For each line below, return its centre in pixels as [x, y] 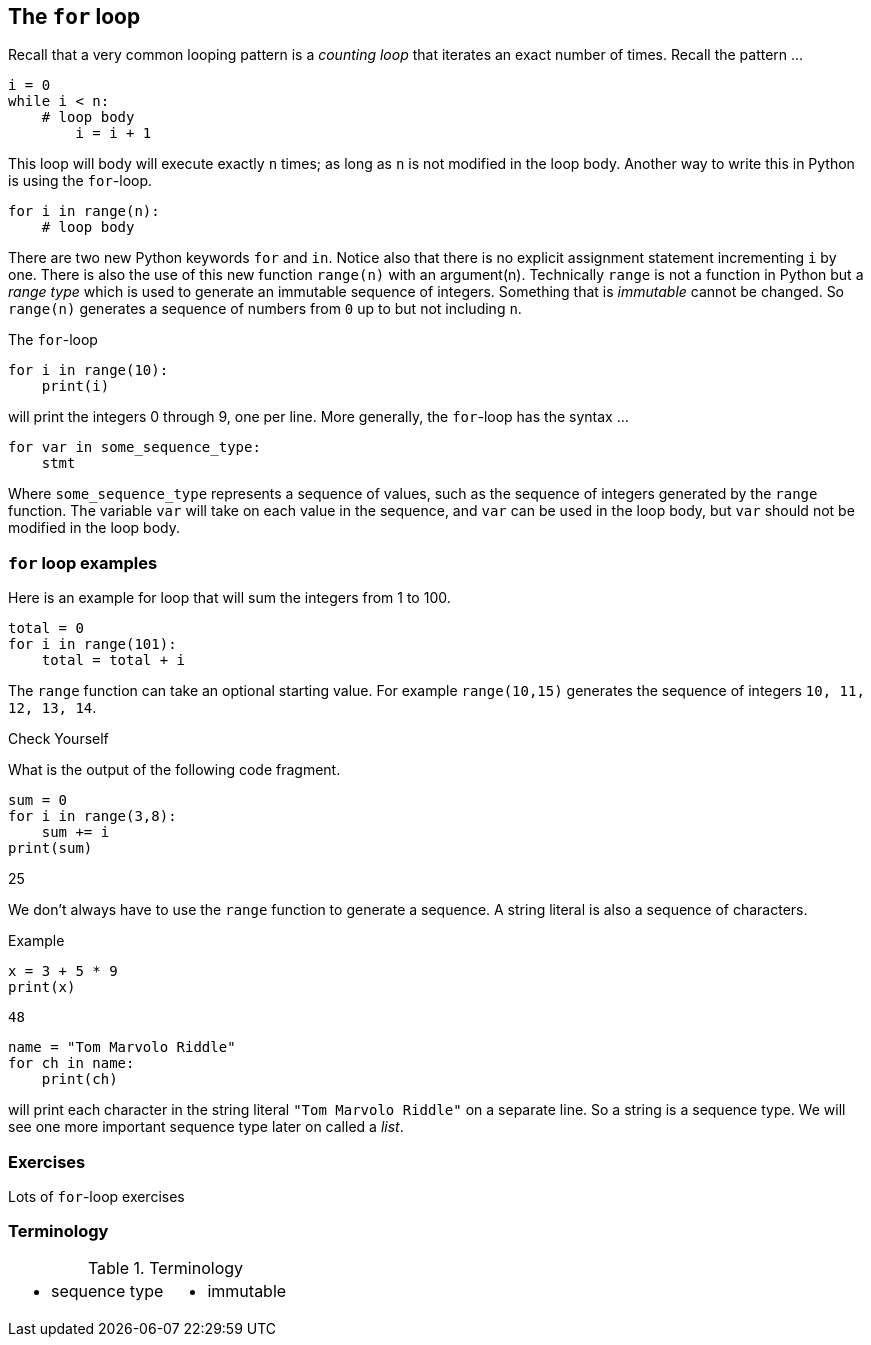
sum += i [75, 832]
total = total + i [113, 660]
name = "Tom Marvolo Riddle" [122, 1047]
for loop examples [83, 562]
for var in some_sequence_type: [134, 447]
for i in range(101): [92, 644]
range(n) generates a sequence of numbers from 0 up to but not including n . [265, 309]
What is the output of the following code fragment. [174, 770]
